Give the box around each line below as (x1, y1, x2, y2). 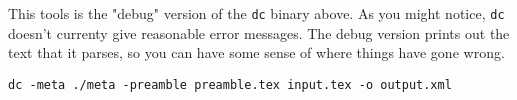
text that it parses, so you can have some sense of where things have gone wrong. (8, 42, 505, 63)
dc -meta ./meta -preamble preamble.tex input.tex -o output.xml (8, 77, 452, 92)
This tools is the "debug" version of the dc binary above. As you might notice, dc (8, 3, 505, 23)
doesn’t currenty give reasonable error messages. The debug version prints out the (8, 22, 510, 43)
